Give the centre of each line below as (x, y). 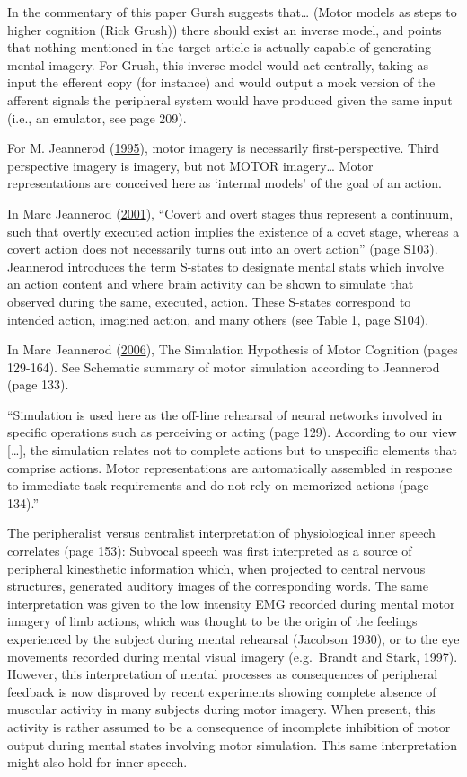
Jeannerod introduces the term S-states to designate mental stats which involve (226, 266)
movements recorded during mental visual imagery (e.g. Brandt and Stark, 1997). (233, 656)
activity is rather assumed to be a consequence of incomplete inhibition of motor (229, 726)
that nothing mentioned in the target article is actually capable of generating (219, 47)
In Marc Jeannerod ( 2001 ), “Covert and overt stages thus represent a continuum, (230, 213)
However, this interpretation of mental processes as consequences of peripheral (223, 674)
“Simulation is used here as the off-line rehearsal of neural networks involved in (225, 414)
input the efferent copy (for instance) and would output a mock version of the (221, 82)
